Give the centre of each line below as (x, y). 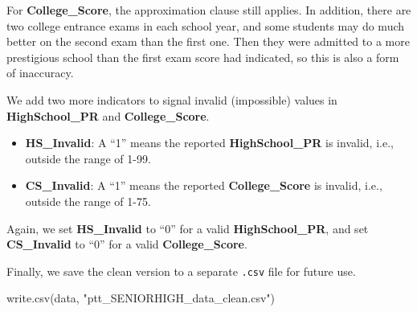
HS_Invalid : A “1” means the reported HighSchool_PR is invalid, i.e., (209, 143)
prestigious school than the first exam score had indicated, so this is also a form (203, 57)
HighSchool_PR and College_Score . (108, 115)
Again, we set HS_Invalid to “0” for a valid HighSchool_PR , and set (188, 228)
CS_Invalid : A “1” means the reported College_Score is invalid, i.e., (204, 185)
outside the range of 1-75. (88, 201)
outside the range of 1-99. (88, 158)
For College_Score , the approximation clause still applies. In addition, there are (209, 10)
